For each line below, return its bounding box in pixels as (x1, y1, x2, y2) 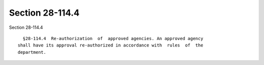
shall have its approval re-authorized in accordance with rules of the (18, 43, 203, 48)
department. (18, 49, 46, 55)
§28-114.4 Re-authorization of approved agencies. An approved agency (22, 36, 203, 41)
